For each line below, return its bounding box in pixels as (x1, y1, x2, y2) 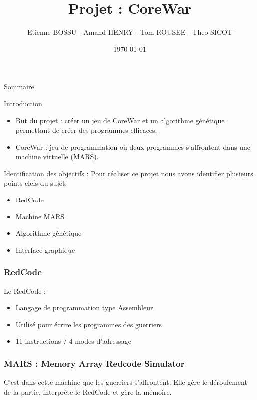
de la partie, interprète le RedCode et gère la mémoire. (4, 386, 172, 397)
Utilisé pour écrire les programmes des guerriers (15, 319, 162, 329)
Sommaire (4, 81, 34, 92)
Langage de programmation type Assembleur (15, 302, 153, 313)
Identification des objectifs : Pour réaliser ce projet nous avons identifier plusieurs (4, 168, 253, 178)
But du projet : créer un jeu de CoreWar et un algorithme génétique (15, 115, 225, 125)
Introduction (4, 98, 42, 108)
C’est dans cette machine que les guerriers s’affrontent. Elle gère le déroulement (4, 377, 247, 387)
